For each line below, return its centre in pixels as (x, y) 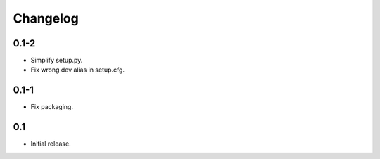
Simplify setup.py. (57, 61)
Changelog (46, 18)
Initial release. (51, 144)
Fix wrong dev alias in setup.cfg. (78, 70)
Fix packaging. (52, 107)
